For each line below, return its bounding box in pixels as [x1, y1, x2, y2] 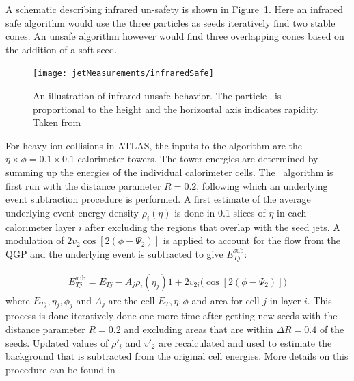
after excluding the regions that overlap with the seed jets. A [85, 219, 340, 234]
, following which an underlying [196, 178, 328, 193]
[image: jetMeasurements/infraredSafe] [33, 69, 214, 79]
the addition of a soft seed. [5, 42, 118, 56]
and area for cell [191, 293, 260, 307]
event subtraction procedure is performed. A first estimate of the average [5, 192, 311, 206]
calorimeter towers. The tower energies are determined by [77, 151, 318, 166]
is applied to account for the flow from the [163, 233, 340, 247]
